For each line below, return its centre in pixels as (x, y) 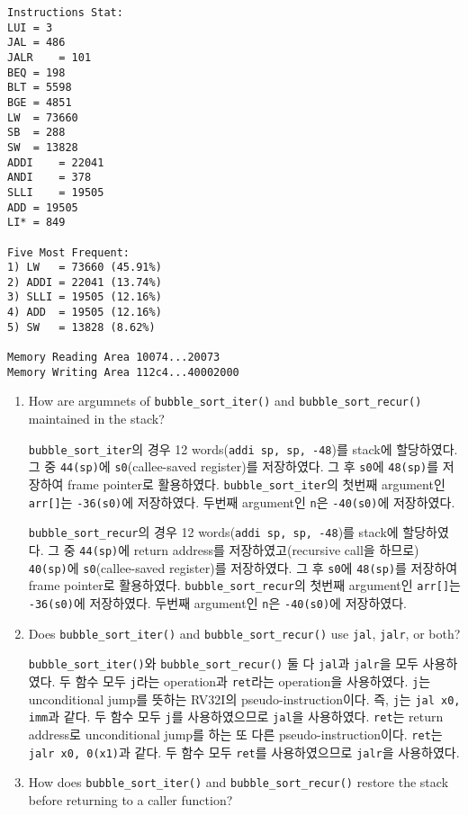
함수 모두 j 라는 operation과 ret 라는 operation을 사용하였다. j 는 (253, 681)
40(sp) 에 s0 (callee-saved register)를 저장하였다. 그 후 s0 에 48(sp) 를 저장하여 (243, 567)
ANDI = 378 (49, 178)
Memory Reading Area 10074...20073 (114, 358)
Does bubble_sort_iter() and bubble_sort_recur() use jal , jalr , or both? (244, 633)
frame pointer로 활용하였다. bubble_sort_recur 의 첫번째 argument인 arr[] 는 (244, 585)
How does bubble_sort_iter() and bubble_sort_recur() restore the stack (238, 782)
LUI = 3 (30, 27)
